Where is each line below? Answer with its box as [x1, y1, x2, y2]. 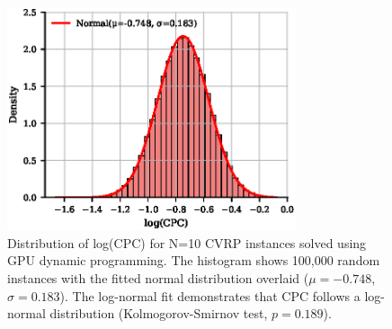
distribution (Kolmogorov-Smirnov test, [49, 304, 268, 323]
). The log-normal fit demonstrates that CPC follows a [59, 286, 361, 305]
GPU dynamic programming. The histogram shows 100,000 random [7, 251, 380, 270]
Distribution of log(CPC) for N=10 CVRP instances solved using [7, 233, 367, 252]
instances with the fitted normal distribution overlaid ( [7, 269, 309, 288]
